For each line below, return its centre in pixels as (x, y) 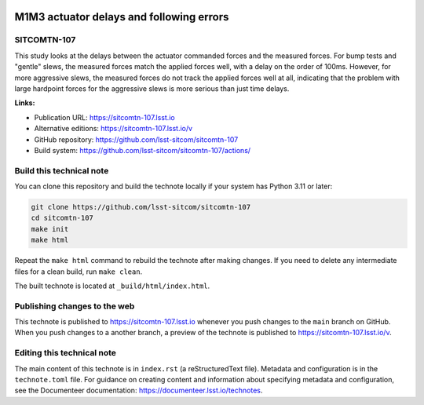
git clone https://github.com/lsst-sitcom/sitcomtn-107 (141, 207)
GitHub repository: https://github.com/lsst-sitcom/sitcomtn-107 (136, 139)
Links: (25, 103)
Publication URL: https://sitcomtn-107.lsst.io (105, 117)
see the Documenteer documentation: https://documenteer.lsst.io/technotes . (139, 390)
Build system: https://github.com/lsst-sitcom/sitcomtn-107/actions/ (143, 150)
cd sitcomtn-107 (62, 218)
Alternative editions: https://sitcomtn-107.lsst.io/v (113, 129)
